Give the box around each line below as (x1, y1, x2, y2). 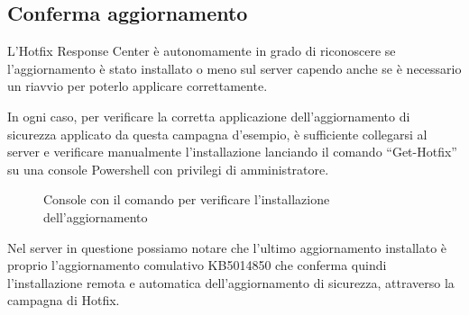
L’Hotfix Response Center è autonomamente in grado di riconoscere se (7, 41, 396, 60)
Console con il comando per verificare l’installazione (43, 190, 330, 209)
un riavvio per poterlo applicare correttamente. (7, 76, 268, 95)
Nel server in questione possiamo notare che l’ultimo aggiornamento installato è (7, 238, 447, 256)
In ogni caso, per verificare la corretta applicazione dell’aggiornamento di (7, 106, 410, 125)
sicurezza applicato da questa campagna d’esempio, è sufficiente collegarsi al (7, 124, 428, 143)
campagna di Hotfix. (7, 291, 120, 310)
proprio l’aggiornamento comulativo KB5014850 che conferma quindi (7, 256, 387, 274)
